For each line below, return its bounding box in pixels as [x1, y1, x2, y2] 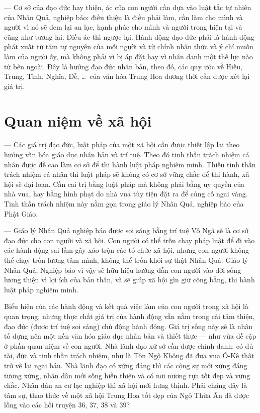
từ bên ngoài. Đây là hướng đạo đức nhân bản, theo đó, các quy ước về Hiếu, [4, 61, 242, 71]
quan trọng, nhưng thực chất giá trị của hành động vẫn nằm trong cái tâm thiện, [4, 311, 255, 321]
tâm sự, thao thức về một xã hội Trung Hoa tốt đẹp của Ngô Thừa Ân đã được [4, 389, 249, 400]
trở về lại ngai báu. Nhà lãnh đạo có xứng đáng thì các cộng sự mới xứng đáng [4, 360, 247, 370]
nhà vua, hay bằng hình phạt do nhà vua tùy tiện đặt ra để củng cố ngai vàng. [4, 188, 248, 199]
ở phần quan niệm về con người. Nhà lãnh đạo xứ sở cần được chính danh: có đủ [4, 340, 253, 351]
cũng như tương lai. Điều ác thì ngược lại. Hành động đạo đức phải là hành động [4, 31, 254, 42]
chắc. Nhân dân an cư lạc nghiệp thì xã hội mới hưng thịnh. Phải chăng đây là [4, 380, 247, 390]
